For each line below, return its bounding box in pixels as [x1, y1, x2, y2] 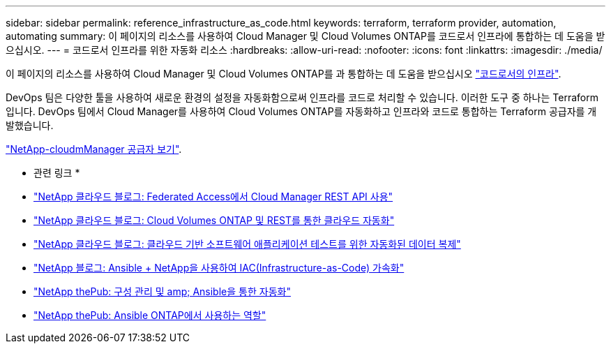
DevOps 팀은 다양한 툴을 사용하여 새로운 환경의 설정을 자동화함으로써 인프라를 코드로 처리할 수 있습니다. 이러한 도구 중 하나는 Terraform [6, 91, 598, 103]
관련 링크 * [33, 167, 80, 179]
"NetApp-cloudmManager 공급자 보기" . [6, 143, 182, 155]
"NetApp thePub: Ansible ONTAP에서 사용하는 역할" [33, 309, 266, 321]
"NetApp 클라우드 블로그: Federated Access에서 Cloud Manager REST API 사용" [33, 191, 393, 202]
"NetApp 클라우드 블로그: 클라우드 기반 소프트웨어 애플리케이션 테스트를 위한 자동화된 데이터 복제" [33, 238, 461, 250]
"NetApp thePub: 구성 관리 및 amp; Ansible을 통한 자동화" [33, 285, 291, 297]
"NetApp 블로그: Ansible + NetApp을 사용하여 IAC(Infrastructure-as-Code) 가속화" [33, 262, 405, 274]
